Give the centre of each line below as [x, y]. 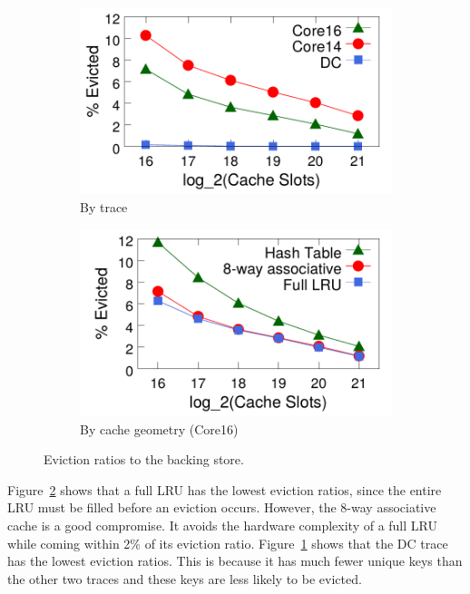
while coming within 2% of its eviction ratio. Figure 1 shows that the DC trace [228, 543]
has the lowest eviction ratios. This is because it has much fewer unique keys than [235, 561]
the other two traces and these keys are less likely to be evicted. [185, 578]
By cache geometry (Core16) [159, 428]
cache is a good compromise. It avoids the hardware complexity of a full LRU [222, 525]
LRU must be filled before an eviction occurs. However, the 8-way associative [222, 507]
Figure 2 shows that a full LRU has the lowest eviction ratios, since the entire [225, 489]
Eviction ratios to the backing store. [144, 459]
